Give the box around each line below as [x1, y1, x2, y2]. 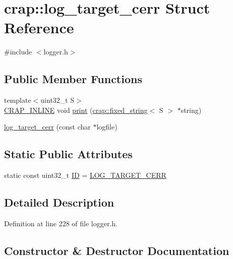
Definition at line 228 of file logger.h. [4, 218, 118, 228]
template [4, 95, 31, 105]
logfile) [96, 121, 118, 132]
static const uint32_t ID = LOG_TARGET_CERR [4, 170, 166, 180]
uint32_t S [40, 95, 75, 105]
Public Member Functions [4, 71, 142, 87]
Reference [4, 17, 74, 38]
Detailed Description [4, 195, 114, 210]
